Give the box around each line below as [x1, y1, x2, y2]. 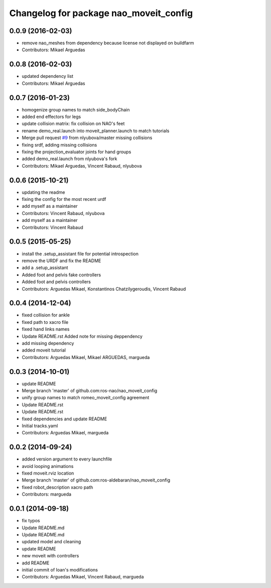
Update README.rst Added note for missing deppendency [22, 333, 143, 339]
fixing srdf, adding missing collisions [22, 142, 97, 148]
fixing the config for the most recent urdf [22, 196, 106, 202]
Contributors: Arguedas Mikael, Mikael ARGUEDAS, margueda [22, 354, 150, 360]
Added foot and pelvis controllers [22, 279, 91, 285]
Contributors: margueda [22, 491, 72, 497]
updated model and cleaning [22, 539, 81, 545]
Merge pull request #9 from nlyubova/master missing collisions [22, 135, 153, 141]
